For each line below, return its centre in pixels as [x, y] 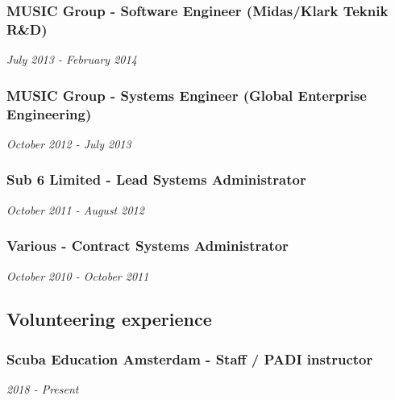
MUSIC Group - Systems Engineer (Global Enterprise [187, 95]
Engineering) [49, 113]
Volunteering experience [109, 319]
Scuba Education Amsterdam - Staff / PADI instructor [190, 358]
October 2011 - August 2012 [75, 209]
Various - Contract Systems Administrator [148, 246]
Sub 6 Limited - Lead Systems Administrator [156, 179]
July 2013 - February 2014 [72, 59]
